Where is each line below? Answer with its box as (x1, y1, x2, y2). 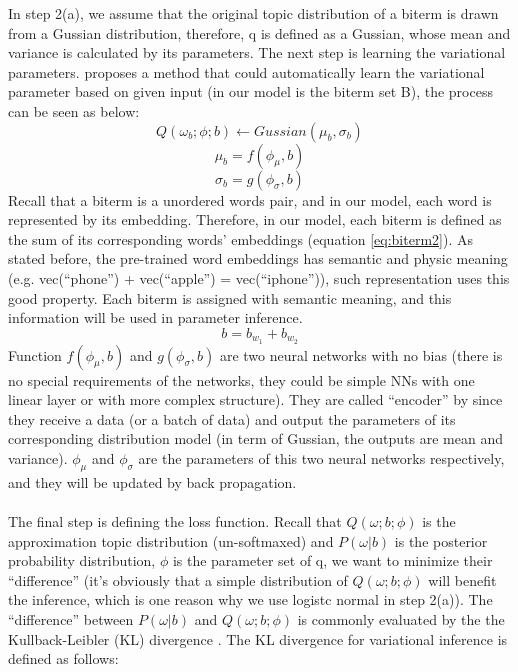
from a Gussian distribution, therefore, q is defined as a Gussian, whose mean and (8, 22, 511, 43)
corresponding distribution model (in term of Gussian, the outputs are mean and (8, 428, 504, 449)
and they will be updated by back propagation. (8, 471, 297, 492)
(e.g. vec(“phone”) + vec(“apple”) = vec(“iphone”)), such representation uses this (8, 267, 510, 288)
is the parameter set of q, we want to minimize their (172, 550, 493, 571)
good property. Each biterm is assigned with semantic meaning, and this (8, 287, 452, 308)
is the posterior (394, 530, 488, 551)
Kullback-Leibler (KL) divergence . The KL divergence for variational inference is (8, 628, 508, 649)
